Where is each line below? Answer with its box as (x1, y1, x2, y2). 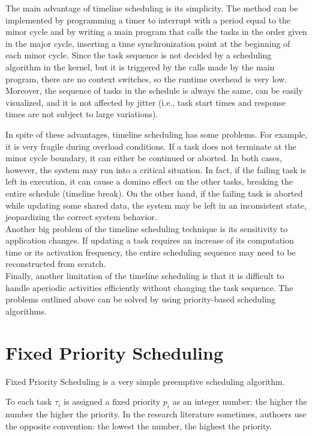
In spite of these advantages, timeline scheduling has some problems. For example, (5, 127, 308, 140)
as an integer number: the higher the (172, 395, 307, 408)
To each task (5, 395, 52, 408)
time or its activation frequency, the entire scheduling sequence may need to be (5, 245, 296, 258)
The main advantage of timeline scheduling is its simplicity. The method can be (5, 2, 298, 14)
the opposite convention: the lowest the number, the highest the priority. (5, 419, 272, 432)
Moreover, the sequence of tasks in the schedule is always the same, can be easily (5, 84, 303, 97)
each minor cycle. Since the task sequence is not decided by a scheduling (5, 49, 272, 61)
